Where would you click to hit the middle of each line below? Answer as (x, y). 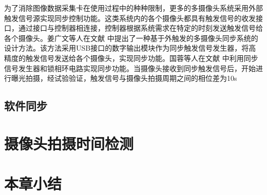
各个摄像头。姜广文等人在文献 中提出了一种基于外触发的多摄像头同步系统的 (131, 38)
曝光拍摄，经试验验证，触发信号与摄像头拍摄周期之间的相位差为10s (124, 78)
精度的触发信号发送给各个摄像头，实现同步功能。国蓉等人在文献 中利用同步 (131, 58)
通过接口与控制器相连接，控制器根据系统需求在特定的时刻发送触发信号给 (140, 28)
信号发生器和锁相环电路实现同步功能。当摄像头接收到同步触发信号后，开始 (130, 68)
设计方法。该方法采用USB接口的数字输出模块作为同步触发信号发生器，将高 (130, 48)
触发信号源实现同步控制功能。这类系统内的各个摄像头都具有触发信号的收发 (130, 18)
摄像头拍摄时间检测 (69, 143)
